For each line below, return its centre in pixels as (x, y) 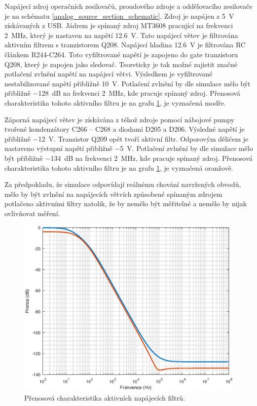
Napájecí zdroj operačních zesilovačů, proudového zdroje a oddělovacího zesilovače (128, 6)
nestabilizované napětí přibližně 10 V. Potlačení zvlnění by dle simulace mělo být (128, 83)
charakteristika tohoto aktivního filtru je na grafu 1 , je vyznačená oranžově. (119, 167)
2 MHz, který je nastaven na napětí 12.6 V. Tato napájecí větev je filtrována (121, 35)
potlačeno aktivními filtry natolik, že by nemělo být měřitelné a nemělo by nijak (126, 203)
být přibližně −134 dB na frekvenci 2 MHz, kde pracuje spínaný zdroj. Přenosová (128, 158)
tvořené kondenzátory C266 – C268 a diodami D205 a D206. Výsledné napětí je (125, 129)
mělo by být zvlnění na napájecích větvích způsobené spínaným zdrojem (113, 194)
